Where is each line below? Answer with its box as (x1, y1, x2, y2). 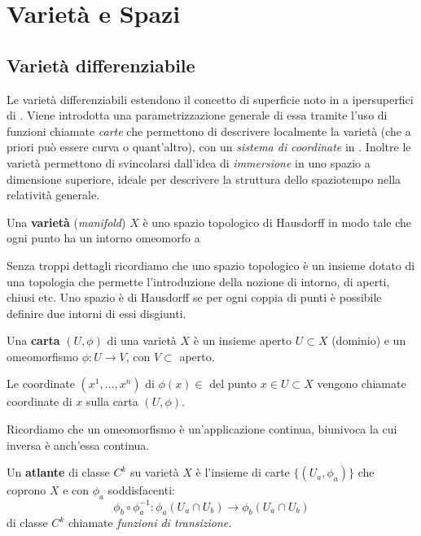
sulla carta (86, 393, 138, 410)
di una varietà (107, 332, 177, 349)
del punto (209, 375, 257, 392)
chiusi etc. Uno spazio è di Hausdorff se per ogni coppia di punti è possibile (7, 289, 382, 306)
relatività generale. (7, 186, 100, 203)
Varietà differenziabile (7, 52, 195, 77)
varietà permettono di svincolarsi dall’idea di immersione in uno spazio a (7, 154, 371, 171)
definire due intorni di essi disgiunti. (7, 304, 186, 321)
